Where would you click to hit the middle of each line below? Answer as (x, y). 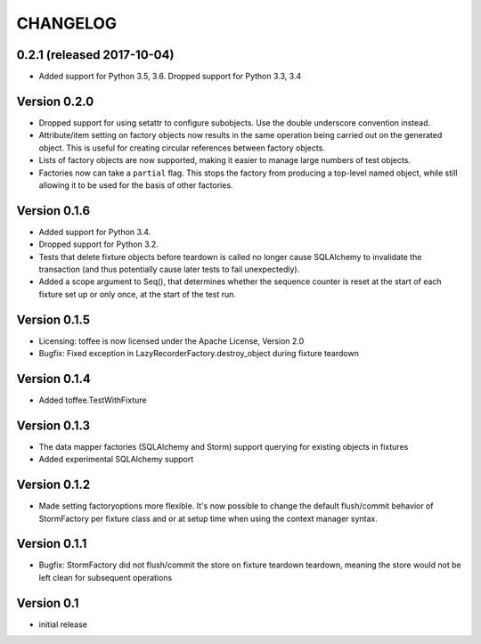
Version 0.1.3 (53, 425)
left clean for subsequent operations (106, 577)
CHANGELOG (67, 23)
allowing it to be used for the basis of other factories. (136, 185)
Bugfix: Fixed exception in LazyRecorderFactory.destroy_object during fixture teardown (199, 354)
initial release (63, 624)
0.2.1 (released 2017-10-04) (95, 55)
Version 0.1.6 (53, 211)
